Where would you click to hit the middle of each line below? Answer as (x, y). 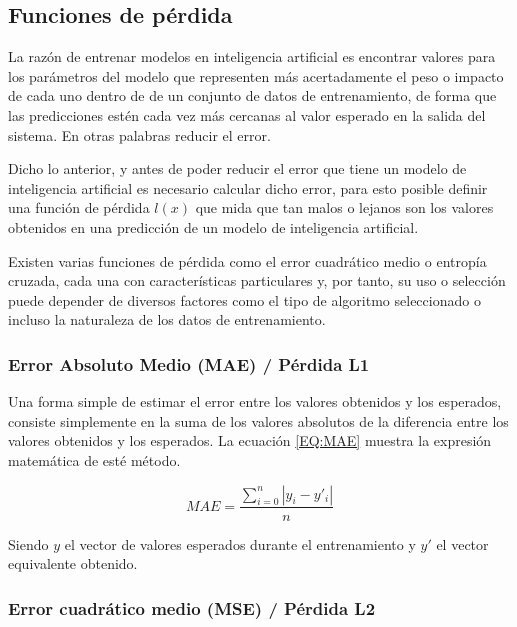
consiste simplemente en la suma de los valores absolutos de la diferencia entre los (258, 420)
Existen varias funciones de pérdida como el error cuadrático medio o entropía (247, 260)
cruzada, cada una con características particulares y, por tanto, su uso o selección (257, 280)
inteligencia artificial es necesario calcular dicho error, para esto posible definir (248, 187)
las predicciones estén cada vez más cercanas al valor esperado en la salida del (247, 114)
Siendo (28, 543)
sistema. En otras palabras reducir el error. (139, 134)
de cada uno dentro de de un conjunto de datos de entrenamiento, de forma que (252, 95)
